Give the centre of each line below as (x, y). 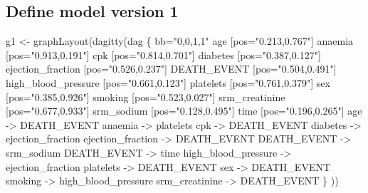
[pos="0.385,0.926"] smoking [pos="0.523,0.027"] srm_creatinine (146, 96)
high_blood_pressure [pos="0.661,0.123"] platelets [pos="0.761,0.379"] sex (168, 82)
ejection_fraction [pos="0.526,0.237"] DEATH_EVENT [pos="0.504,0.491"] (171, 69)
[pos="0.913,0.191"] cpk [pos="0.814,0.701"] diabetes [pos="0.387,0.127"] (163, 54)
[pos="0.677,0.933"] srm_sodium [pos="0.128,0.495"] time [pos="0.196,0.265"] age (184, 111)
